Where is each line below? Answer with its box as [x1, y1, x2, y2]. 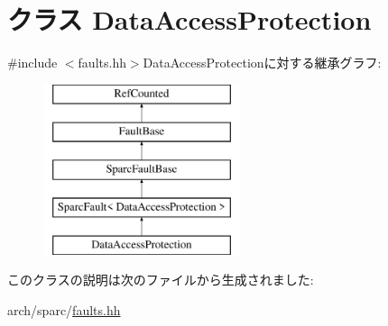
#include [7, 53, 58, 72]
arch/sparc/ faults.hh [7, 300, 121, 319]
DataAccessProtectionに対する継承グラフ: [143, 53, 382, 72]
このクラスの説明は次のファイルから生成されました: [7, 270, 314, 289]
